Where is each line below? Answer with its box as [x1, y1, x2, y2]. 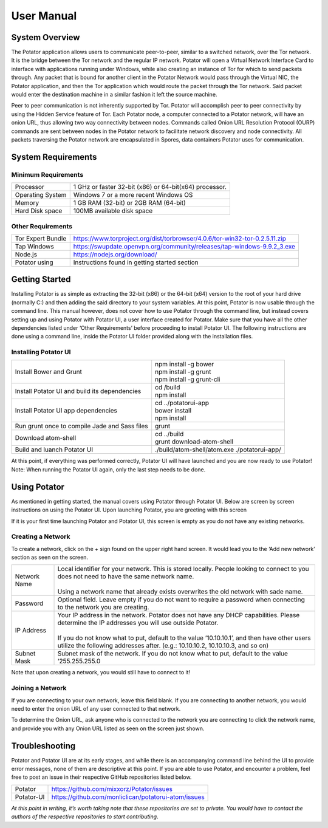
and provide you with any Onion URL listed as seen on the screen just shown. [11, 725, 205, 732]
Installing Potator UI [11, 348, 71, 357]
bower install [155, 406, 191, 415]
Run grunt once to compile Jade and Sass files [15, 422, 148, 431]
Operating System [15, 191, 67, 199]
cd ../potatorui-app [155, 399, 210, 407]
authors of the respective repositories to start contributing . [11, 813, 159, 820]
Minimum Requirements [11, 170, 84, 179]
